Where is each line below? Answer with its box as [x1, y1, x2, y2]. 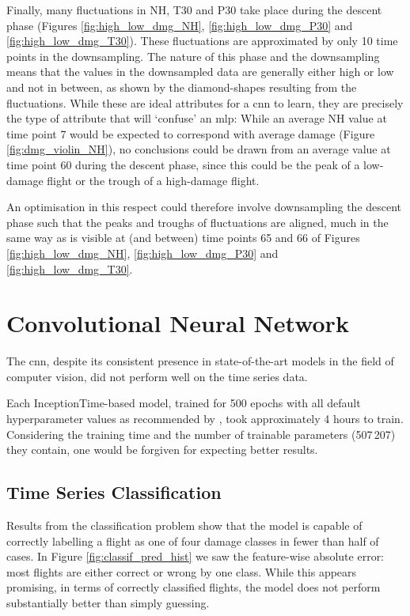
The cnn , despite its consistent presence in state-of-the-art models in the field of [6, 353, 394, 369]
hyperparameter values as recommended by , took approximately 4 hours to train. [6, 410, 404, 426]
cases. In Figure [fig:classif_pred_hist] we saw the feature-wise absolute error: [6, 548, 385, 565]
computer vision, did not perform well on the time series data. [6, 368, 308, 384]
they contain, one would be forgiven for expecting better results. [6, 441, 318, 458]
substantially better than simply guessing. [6, 594, 210, 610]
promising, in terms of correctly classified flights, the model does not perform [6, 579, 381, 595]
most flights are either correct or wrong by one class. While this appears [6, 563, 357, 580]
